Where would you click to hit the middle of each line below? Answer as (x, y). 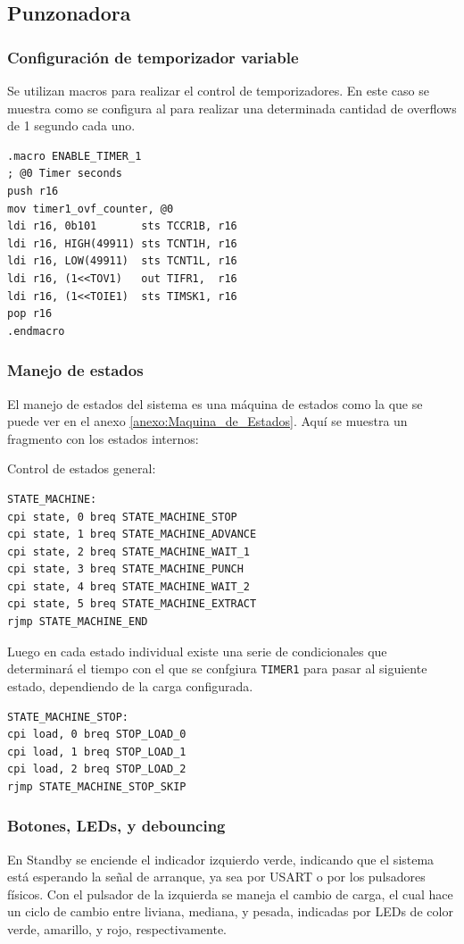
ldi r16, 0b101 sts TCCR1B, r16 (122, 226)
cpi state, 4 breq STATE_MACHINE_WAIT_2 (129, 586)
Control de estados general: (82, 468)
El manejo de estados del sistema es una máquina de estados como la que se (215, 403)
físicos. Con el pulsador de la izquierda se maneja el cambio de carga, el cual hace (230, 894)
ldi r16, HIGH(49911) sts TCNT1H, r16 (122, 243)
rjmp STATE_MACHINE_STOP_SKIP (97, 786)
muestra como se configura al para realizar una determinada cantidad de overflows (232, 108)
